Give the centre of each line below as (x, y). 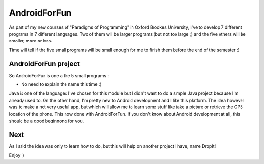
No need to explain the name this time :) (62, 84)
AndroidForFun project (44, 64)
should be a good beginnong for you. (46, 121)
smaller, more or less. (31, 41)
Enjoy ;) (17, 155)
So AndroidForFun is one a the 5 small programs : (59, 75)
